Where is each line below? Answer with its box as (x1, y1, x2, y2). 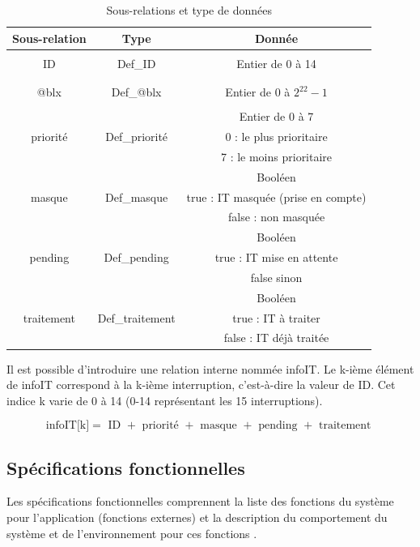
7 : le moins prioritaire (220, 147, 333, 165)
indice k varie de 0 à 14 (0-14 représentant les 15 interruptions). (6, 391, 323, 408)
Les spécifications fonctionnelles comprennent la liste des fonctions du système (6, 493, 394, 510)
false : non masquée (227, 208, 325, 225)
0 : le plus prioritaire (225, 127, 328, 144)
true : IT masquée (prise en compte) (186, 188, 367, 205)
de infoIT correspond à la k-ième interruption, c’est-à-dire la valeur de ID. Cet (6, 376, 396, 393)
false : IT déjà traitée (223, 329, 329, 346)
